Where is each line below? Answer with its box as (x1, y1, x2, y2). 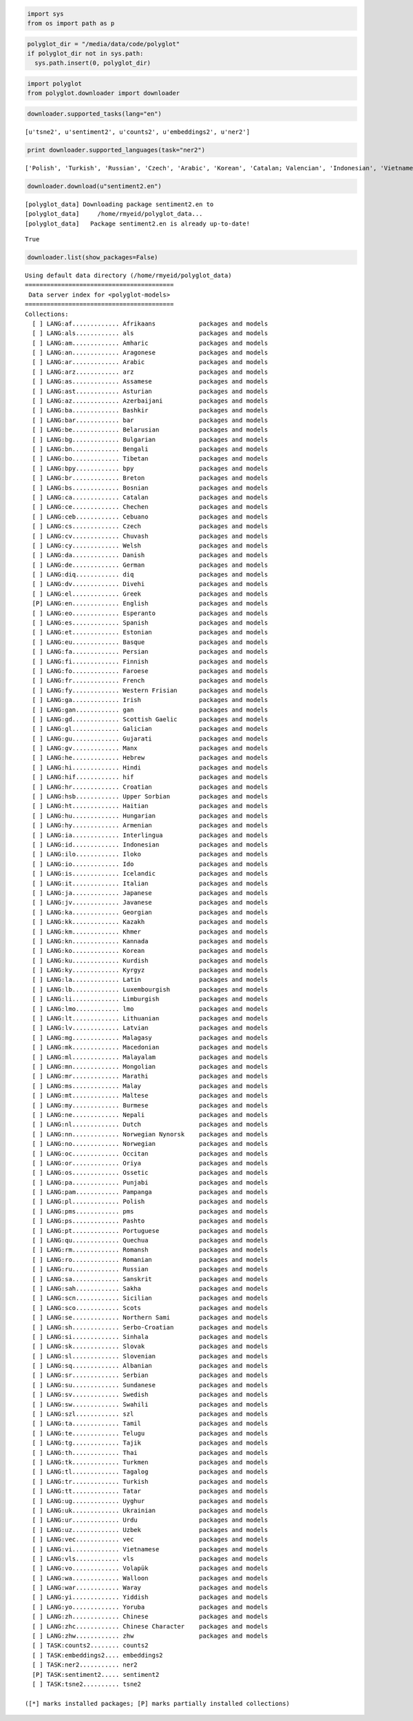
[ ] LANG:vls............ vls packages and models (32, 1555, 268, 1562)
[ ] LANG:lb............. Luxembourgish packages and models (32, 985, 268, 993)
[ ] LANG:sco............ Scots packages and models (32, 1304, 268, 1311)
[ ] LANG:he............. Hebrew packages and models (32, 754, 268, 762)
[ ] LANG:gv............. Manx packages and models (32, 745, 268, 752)
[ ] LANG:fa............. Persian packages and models (32, 648, 268, 656)
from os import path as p (27, 19, 115, 27)
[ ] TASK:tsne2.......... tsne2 (32, 1680, 141, 1688)
